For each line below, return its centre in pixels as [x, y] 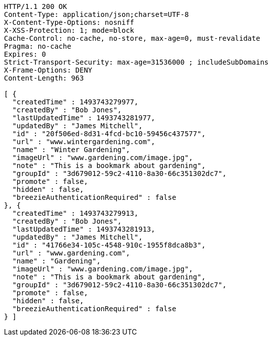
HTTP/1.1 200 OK [36, 6]
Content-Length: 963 [44, 78]
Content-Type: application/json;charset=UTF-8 [96, 14]
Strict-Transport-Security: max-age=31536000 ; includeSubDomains [136, 62]
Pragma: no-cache [38, 46]
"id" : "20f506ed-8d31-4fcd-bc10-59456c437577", [109, 134]
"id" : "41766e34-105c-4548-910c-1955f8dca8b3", [109, 245]
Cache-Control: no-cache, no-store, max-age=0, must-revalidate [132, 38]
